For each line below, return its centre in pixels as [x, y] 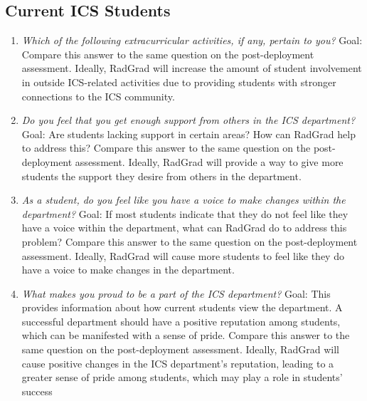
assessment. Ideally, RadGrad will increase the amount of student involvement [192, 68]
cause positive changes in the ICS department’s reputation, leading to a [178, 363]
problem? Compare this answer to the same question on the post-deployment [190, 241]
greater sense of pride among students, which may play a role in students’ [182, 377]
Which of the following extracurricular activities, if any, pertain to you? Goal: [192, 40]
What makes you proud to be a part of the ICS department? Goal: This [176, 293]
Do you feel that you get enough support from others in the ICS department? [188, 120]
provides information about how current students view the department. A [182, 307]
